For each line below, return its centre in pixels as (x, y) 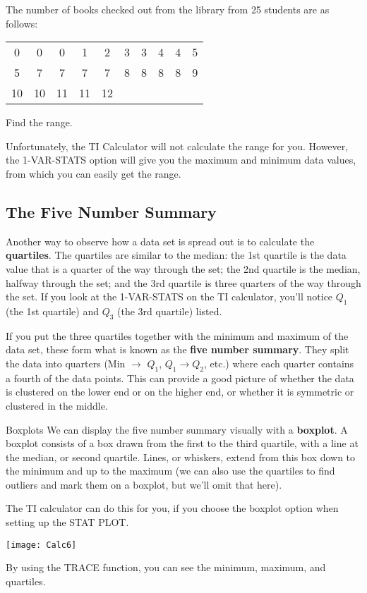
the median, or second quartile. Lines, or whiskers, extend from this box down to (181, 457)
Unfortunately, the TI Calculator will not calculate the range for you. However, (177, 146)
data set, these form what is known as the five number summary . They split (178, 349)
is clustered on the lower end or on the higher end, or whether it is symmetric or (180, 392)
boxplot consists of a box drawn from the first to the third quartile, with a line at (182, 443)
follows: (22, 23)
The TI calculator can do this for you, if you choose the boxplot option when (172, 508)
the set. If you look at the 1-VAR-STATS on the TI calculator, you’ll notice (169, 296)
